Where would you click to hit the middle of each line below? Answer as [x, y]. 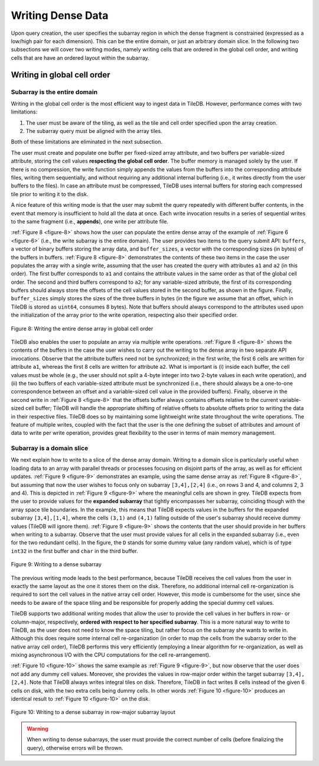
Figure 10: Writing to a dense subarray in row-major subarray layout [93, 712]
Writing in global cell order [61, 75]
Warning [38, 728]
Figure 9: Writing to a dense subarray [56, 564]
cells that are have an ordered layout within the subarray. [80, 58]
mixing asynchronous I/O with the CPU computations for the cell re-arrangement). [111, 655]
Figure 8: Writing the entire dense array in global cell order [82, 329]
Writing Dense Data [60, 15]
